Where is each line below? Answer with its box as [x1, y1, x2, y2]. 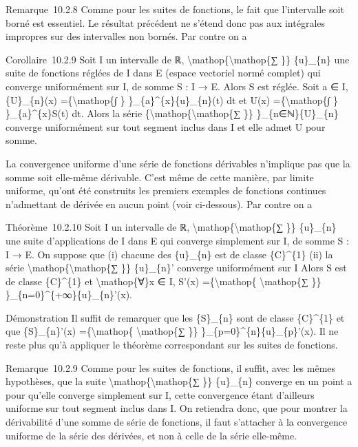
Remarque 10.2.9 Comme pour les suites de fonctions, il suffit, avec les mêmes [6, 360, 336, 375]
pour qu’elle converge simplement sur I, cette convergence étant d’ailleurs [6, 387, 315, 402]
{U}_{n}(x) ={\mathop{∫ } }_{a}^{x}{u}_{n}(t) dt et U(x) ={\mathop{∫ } [6, 92, 338, 107]
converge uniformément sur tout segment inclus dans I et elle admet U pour [6, 119, 326, 134]
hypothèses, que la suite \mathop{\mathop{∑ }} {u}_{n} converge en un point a [6, 374, 352, 388]
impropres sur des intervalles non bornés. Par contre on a [6, 29, 247, 43]
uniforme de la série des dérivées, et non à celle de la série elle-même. [6, 428, 297, 442]
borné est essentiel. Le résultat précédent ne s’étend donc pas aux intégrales [6, 15, 326, 30]
